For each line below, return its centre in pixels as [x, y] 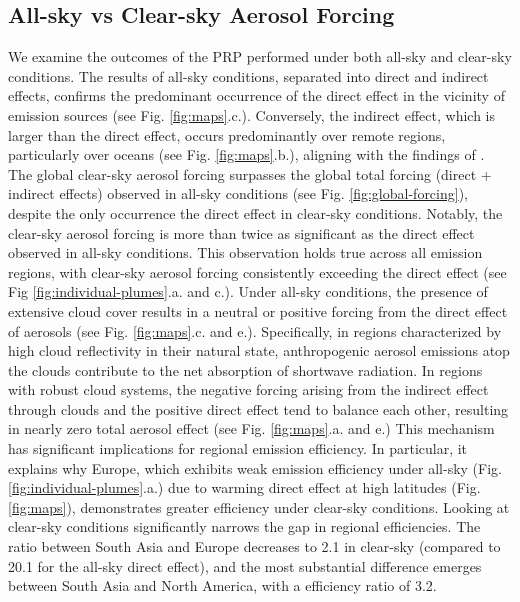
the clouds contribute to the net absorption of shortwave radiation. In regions [245, 369]
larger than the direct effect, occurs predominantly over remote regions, [227, 134]
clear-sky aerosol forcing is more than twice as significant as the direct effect [241, 232]
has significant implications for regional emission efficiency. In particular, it [238, 448]
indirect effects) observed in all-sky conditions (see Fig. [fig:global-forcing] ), [238, 193]
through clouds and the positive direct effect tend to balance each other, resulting [258, 408]
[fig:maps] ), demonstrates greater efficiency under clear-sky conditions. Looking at [259, 506]
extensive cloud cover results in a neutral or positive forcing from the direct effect [258, 310]
